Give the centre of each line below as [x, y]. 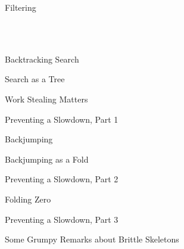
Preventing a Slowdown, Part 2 [62, 179]
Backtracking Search [42, 59]
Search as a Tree [35, 79]
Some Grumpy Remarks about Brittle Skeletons [92, 239]
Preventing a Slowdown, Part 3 [62, 219]
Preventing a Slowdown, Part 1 [62, 119]
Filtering [21, 7]
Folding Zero [28, 199]
